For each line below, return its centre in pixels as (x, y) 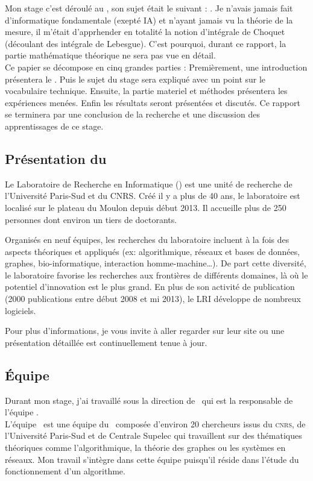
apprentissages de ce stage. (54, 126)
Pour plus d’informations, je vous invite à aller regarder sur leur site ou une (145, 331)
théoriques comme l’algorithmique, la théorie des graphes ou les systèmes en (145, 448)
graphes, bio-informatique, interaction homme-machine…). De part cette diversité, (156, 263)
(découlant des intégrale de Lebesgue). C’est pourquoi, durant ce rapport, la (146, 43)
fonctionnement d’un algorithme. (65, 471)
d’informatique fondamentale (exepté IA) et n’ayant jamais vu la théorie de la (149, 20)
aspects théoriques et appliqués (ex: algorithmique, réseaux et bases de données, (153, 251)
